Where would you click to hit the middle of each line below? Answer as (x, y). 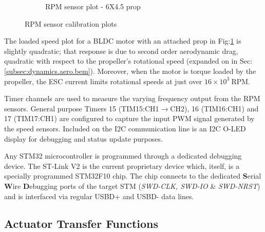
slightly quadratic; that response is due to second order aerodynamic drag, (121, 51)
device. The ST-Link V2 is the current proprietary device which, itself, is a (122, 166)
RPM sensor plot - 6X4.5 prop (93, 6)
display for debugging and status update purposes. (83, 138)
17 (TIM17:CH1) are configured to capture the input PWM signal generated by (129, 118)
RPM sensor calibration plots (71, 23)
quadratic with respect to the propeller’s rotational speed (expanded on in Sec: (128, 61)
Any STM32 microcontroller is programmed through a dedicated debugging (123, 156)
